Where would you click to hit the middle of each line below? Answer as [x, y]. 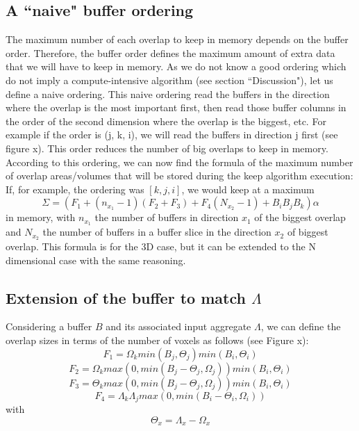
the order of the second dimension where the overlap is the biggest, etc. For [166, 121]
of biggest [308, 232]
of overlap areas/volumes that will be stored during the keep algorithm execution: [179, 176]
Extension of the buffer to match [126, 297]
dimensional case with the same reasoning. [96, 260]
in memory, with [41, 217]
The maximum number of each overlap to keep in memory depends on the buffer [177, 39]
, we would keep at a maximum [248, 189]
